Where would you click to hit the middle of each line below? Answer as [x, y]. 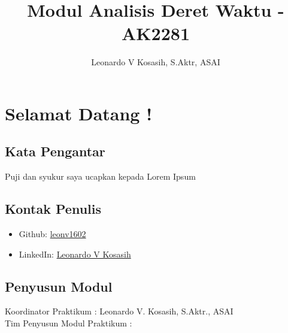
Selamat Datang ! [78, 113]
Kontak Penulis [53, 209]
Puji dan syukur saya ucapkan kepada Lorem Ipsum [100, 176]
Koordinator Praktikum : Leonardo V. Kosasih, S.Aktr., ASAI [119, 311]
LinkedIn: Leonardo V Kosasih [75, 254]
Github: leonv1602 [52, 234]
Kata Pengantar [55, 151]
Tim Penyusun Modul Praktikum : [69, 323]
